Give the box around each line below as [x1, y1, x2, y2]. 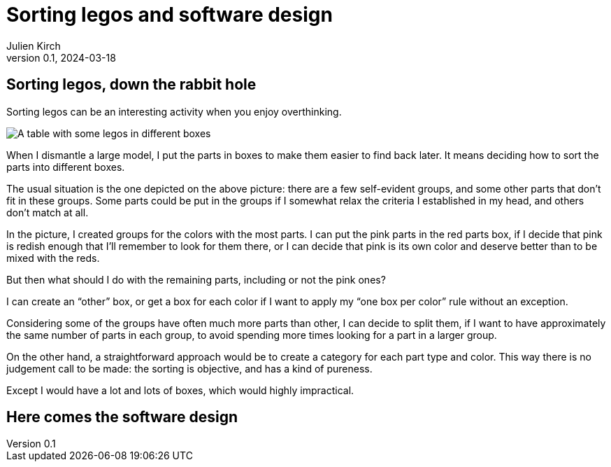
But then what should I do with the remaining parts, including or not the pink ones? [6, 273, 386, 286]
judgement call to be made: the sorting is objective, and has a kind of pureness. [6, 362, 373, 375]
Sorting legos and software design [6, 3, 333, 27]
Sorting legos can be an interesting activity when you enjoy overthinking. [6, 105, 342, 118]
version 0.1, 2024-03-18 [6, 51, 116, 64]
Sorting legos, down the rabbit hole [6, 76, 257, 94]
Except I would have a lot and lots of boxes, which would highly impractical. [6, 384, 354, 396]
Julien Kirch [6, 39, 61, 52]
